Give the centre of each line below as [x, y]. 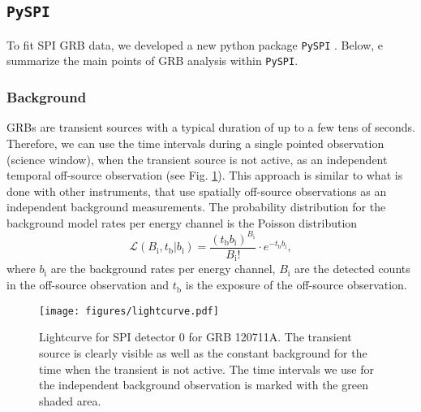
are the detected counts [352, 269]
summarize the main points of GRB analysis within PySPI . [153, 61]
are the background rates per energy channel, [163, 269]
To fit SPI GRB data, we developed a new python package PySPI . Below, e [195, 44]
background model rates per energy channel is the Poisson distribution [182, 222]
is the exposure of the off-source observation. [296, 285]
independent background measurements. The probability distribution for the [196, 207]
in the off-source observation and [88, 285]
